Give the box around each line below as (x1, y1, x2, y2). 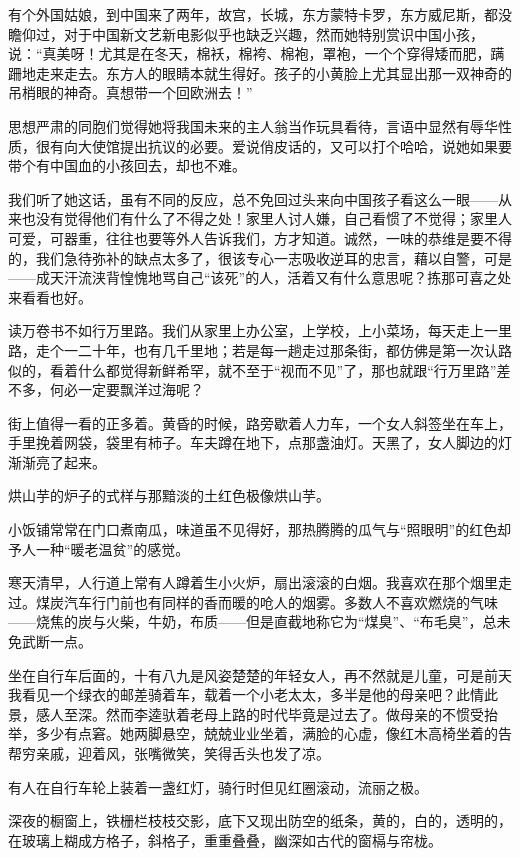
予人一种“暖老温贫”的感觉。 (8, 538, 190, 559)
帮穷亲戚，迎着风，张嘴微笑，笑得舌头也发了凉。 (8, 743, 330, 763)
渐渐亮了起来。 (8, 451, 106, 472)
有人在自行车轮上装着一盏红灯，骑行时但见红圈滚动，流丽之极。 (8, 776, 428, 797)
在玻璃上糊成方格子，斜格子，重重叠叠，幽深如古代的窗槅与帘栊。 (8, 829, 442, 850)
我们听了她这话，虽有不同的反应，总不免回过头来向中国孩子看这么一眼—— (8, 188, 498, 209)
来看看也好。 (8, 286, 92, 307)
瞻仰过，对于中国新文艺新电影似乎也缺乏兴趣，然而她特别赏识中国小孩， (8, 23, 484, 44)
